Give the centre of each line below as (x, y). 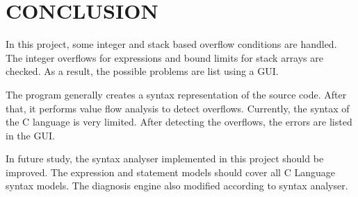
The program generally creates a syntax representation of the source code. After (176, 94)
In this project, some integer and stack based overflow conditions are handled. (171, 44)
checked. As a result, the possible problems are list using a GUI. (142, 71)
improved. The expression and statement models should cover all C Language (170, 172)
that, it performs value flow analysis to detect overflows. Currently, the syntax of (178, 108)
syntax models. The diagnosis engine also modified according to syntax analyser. (177, 186)
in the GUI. (30, 135)
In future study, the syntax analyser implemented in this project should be (165, 159)
